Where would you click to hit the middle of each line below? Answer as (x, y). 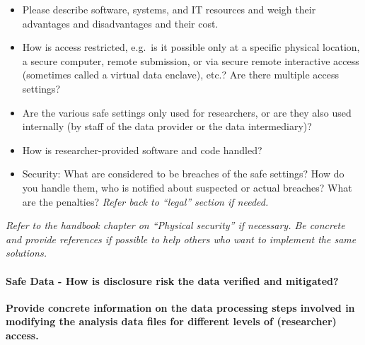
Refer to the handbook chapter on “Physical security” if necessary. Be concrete (175, 225)
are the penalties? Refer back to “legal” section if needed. (145, 201)
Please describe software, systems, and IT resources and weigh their (169, 9)
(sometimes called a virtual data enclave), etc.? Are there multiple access (180, 75)
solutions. (26, 253)
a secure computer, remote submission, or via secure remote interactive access (191, 60)
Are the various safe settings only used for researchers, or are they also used (187, 112)
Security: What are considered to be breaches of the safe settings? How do (183, 174)
